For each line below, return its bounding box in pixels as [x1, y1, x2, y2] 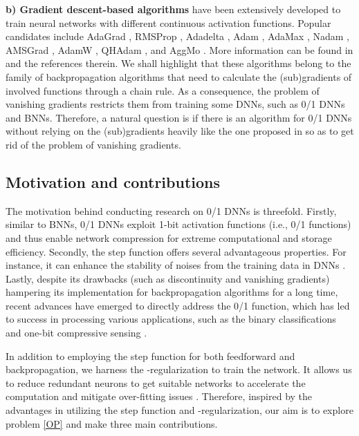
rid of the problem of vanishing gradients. [6, 137, 181, 151]
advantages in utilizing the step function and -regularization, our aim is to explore [6, 403, 353, 417]
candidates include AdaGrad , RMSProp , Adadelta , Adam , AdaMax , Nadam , [6, 29, 349, 44]
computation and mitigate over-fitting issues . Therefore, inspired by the [6, 389, 313, 404]
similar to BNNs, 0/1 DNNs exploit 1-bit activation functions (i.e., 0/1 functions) [6, 217, 351, 231]
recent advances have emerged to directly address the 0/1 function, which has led [6, 298, 350, 312]
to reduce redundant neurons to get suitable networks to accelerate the [6, 375, 306, 390]
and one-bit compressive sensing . [6, 325, 147, 340]
